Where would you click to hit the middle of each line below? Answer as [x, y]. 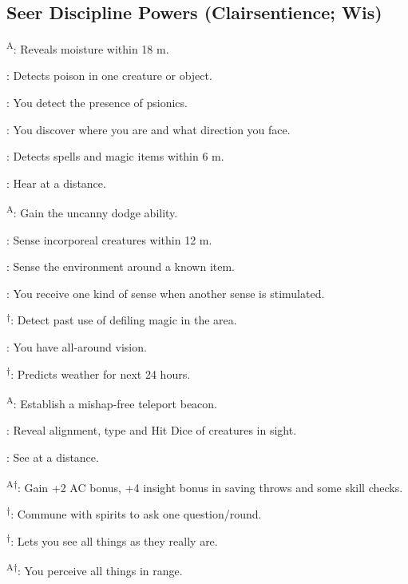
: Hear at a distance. [56, 183]
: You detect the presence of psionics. [97, 103]
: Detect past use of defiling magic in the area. [124, 320]
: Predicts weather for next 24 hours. [101, 373]
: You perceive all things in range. [100, 570]
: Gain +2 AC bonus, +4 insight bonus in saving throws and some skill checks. [210, 487]
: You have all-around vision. [77, 347]
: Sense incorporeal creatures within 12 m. [109, 239]
